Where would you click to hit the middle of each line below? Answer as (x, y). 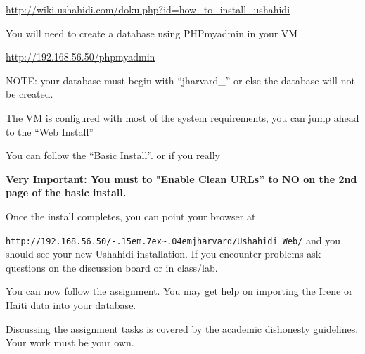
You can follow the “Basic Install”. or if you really (113, 155)
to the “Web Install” (50, 131)
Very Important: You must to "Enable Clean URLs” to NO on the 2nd (181, 178)
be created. (30, 94)
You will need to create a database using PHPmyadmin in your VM (152, 33)
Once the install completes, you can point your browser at (131, 216)
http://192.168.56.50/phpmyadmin (81, 57)
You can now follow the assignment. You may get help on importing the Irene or (179, 291)
